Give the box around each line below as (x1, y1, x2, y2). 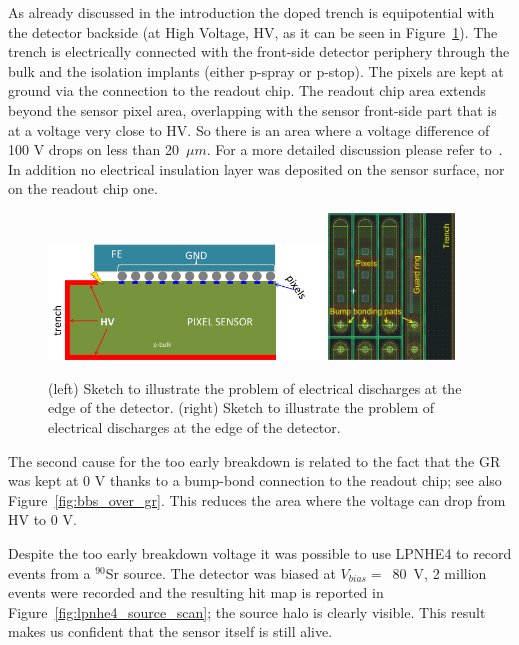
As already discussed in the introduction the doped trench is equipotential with (8, 2, 495, 22)
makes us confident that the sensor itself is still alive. (8, 621, 333, 642)
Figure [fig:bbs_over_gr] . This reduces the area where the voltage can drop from (8, 489, 506, 510)
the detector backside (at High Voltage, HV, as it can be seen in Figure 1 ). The (8, 21, 498, 42)
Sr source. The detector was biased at (105, 562, 336, 583)
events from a (8, 562, 91, 583)
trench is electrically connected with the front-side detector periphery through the (8, 41, 510, 62)
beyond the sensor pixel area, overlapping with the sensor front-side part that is (8, 99, 497, 120)
